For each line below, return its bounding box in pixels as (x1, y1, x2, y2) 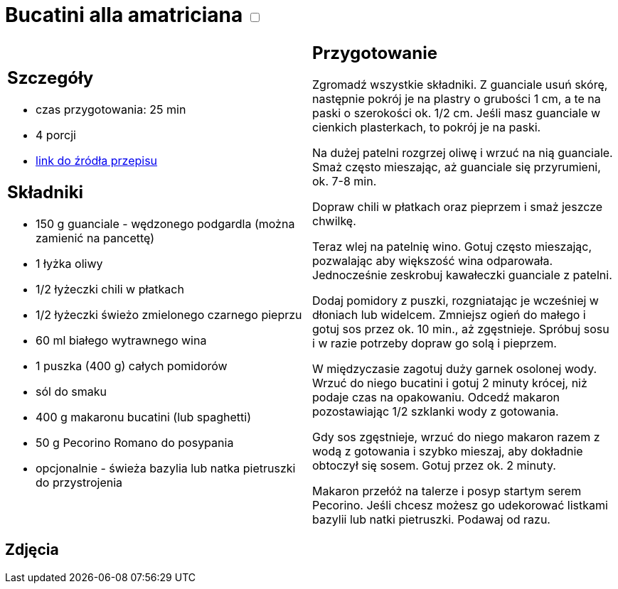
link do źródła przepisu (36, 153, 158, 168)
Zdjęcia (5, 541, 59, 559)
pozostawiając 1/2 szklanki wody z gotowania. (312, 404, 559, 418)
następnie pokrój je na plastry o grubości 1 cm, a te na (312, 91, 601, 106)
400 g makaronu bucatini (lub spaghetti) (36, 410, 251, 425)
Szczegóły (7, 67, 94, 89)
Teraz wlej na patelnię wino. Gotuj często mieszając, (312, 239, 592, 254)
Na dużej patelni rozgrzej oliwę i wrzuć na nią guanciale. (312, 145, 613, 160)
